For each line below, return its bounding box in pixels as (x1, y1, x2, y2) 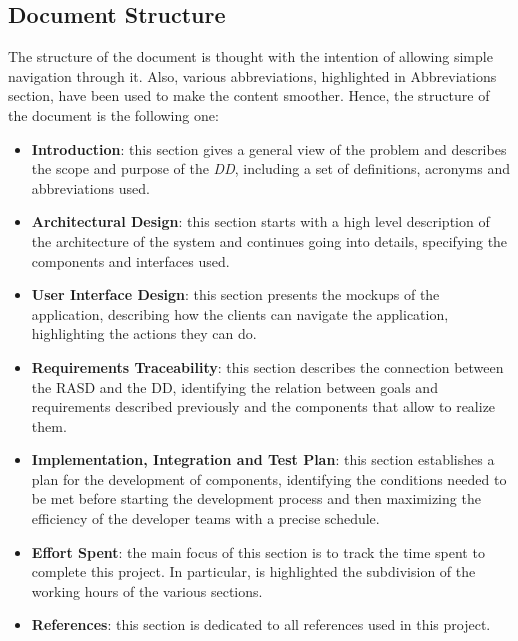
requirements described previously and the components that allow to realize (31, 396, 496, 417)
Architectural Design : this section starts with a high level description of (31, 211, 490, 232)
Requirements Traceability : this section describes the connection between (31, 356, 504, 377)
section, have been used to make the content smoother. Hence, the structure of (8, 85, 490, 106)
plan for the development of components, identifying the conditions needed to (31, 468, 507, 489)
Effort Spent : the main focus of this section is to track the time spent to (31, 541, 485, 562)
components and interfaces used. (31, 250, 230, 271)
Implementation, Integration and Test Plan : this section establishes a (31, 449, 495, 470)
